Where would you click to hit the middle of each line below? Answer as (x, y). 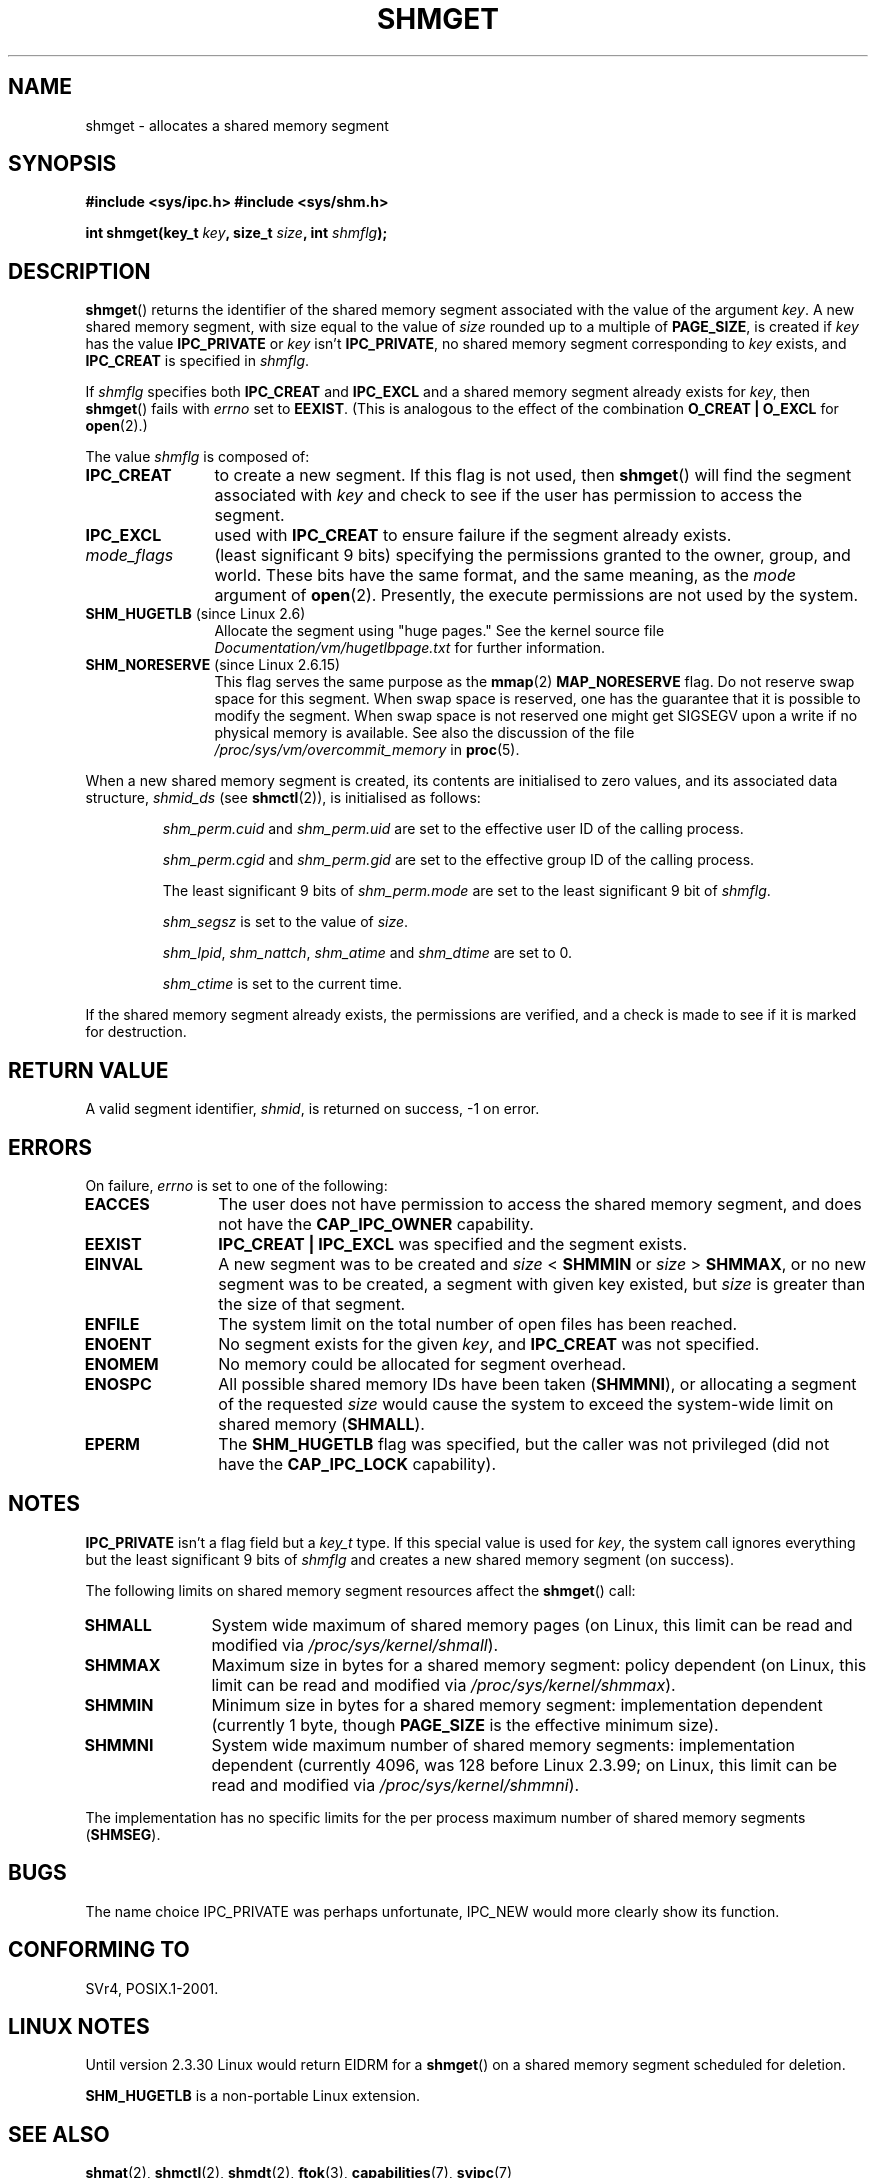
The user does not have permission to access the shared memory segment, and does (540, 1203)
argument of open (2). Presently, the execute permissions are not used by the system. (536, 595)
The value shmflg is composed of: (197, 457)
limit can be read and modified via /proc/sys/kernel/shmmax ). (443, 1684)
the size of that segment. (312, 1303)
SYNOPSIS (62, 164)
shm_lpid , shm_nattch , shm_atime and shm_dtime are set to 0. (367, 953)
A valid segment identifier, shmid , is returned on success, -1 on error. (312, 1109)
